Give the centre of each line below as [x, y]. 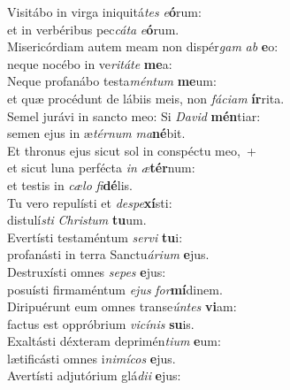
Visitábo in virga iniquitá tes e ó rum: [104, 11]
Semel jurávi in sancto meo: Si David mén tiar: [134, 115]
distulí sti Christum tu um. [77, 220]
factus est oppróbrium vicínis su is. [101, 323]
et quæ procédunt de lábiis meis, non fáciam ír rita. [146, 98]
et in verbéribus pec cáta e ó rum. [93, 29]
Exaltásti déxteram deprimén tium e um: [114, 341]
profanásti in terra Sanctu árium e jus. [108, 254]
